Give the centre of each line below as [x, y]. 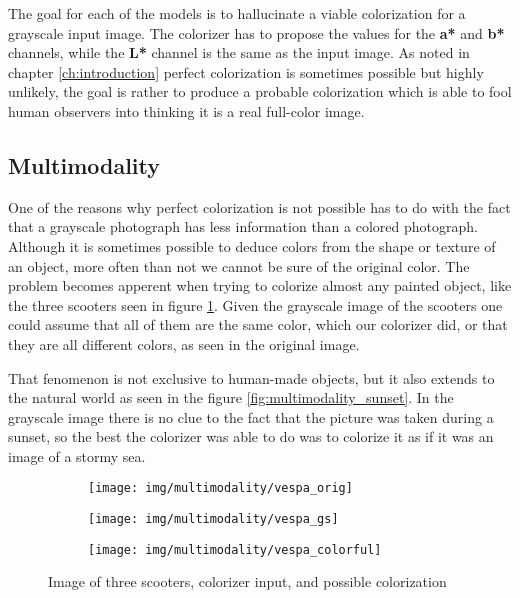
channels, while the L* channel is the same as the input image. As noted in [239, 52]
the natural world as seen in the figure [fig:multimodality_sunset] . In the [231, 397]
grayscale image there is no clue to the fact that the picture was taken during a [251, 416]
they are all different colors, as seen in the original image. [184, 343]
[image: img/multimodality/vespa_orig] [220, 488]
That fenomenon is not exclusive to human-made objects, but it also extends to [251, 377]
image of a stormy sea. [77, 455]
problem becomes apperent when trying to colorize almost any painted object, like [260, 285]
